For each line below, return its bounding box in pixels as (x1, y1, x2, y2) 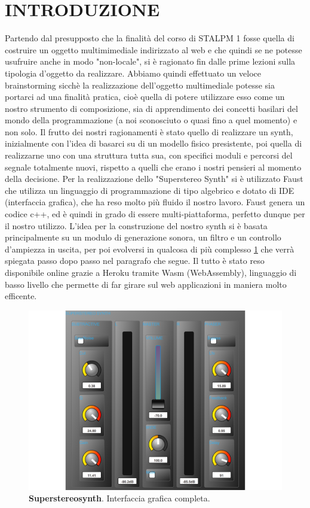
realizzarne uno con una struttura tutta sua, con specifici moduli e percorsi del (5, 149, 293, 162)
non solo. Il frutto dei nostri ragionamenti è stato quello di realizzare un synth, (5, 125, 293, 138)
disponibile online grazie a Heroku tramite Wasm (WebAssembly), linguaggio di (5, 266, 297, 278)
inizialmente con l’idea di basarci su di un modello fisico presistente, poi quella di (5, 137, 302, 150)
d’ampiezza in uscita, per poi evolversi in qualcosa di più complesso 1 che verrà (5, 242, 294, 255)
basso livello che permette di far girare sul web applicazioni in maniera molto (5, 278, 287, 290)
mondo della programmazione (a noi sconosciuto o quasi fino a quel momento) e (5, 114, 297, 126)
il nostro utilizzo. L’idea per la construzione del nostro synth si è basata (5, 219, 268, 232)
